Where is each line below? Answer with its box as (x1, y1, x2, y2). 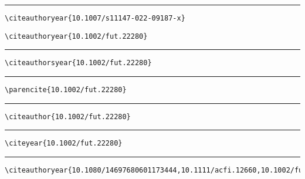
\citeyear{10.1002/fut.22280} (5, 139, 123, 148)
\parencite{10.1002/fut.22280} (5, 85, 127, 94)
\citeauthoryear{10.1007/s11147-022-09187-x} (5, 14, 185, 22)
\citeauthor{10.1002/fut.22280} (5, 112, 131, 121)
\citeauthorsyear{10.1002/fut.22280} (5, 59, 152, 67)
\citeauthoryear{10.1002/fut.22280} (5, 32, 148, 40)
